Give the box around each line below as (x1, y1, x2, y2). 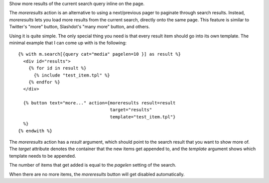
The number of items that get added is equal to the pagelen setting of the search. (9, 162, 176, 168)
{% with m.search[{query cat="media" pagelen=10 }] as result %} (18, 51, 181, 57)
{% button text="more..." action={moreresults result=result (23, 100, 176, 106)
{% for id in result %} (28, 65, 87, 71)
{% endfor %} (28, 79, 60, 85)
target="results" (110, 107, 152, 113)
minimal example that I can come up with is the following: (9, 40, 127, 46)
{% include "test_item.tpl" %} (33, 72, 111, 78)
